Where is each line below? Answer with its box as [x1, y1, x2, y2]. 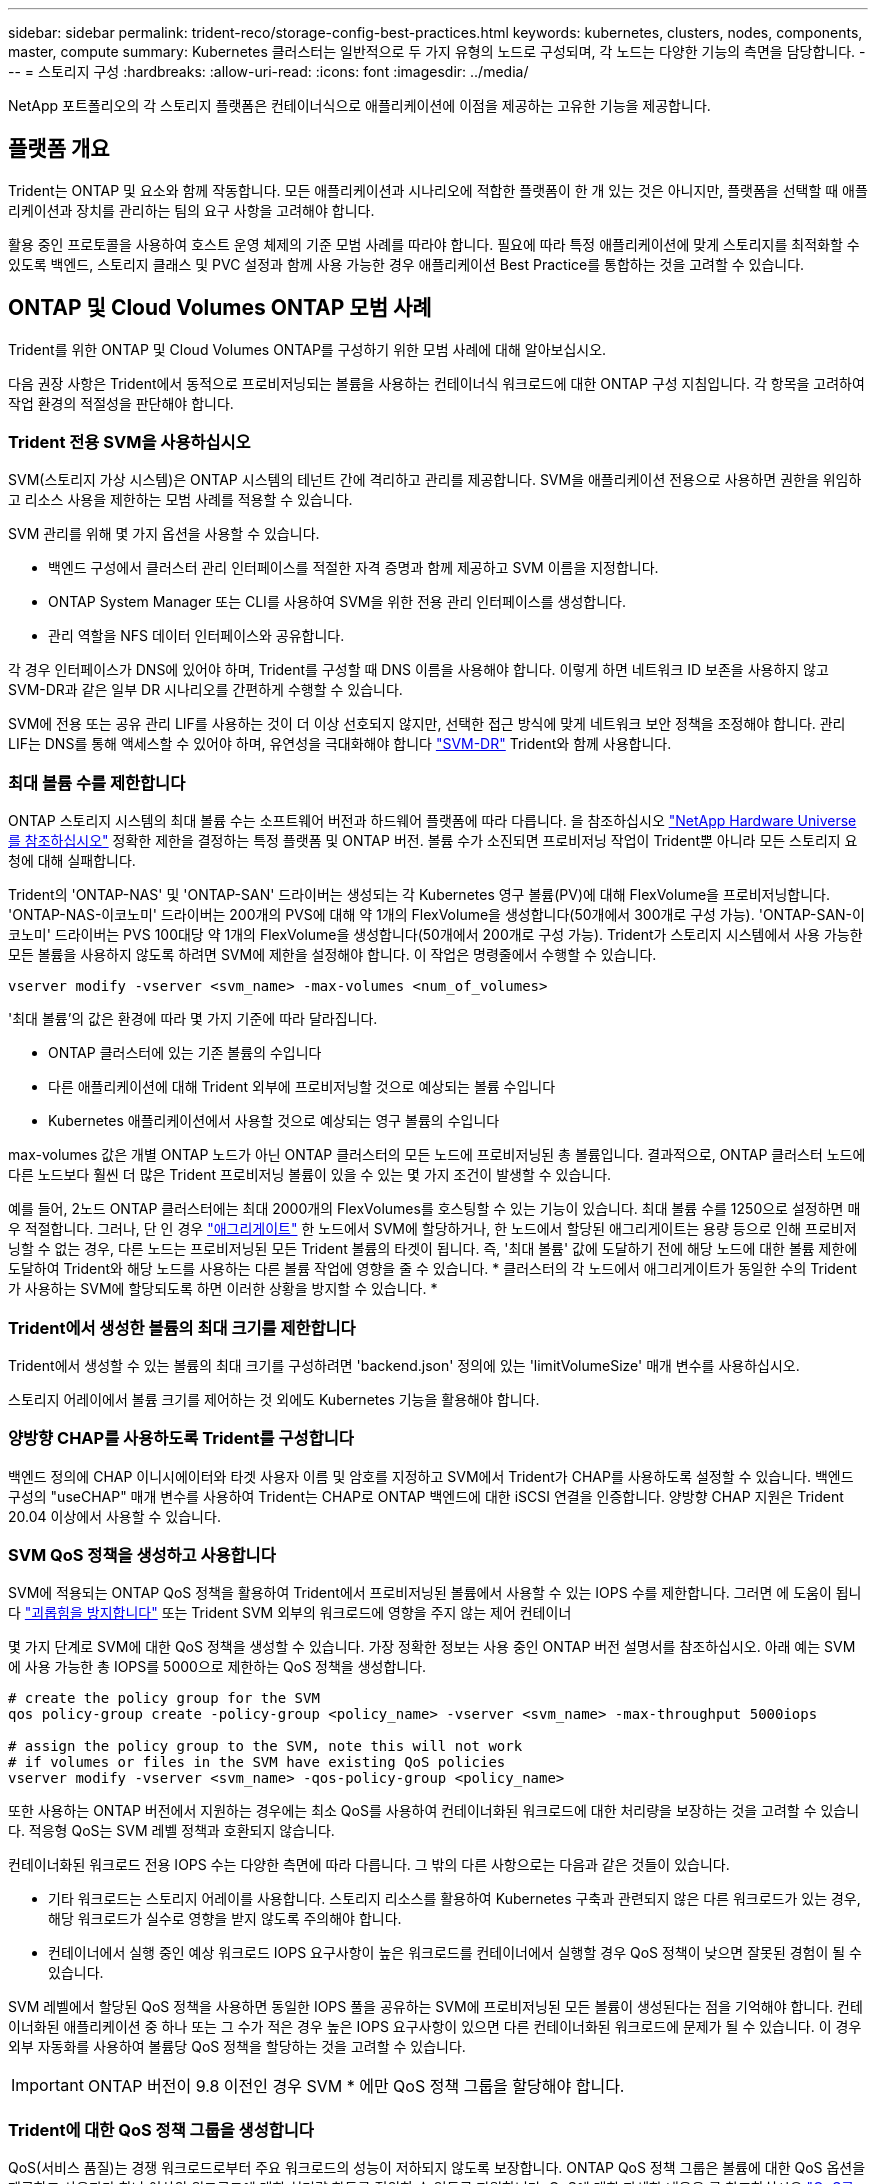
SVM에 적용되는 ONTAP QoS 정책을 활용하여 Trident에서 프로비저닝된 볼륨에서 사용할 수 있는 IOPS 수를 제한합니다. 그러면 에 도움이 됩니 [8, 1584, 862, 1602]
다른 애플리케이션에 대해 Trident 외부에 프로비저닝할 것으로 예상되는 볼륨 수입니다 [48, 1078, 556, 1096]
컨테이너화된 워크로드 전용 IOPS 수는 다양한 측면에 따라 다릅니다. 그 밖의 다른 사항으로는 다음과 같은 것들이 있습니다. [8, 1856, 730, 1874]
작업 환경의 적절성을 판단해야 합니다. [8, 394, 234, 412]
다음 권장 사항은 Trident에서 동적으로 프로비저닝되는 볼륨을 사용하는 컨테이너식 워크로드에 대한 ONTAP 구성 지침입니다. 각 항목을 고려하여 [8, 374, 865, 392]
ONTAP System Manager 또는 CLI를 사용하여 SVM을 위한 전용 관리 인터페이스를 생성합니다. [48, 593, 627, 611]
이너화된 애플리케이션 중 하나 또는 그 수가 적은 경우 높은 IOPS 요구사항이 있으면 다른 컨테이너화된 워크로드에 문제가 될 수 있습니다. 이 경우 [8, 2018, 862, 2036]
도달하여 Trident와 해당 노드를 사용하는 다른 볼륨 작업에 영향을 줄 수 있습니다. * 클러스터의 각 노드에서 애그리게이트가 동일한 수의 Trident [8, 1260, 857, 1278]
